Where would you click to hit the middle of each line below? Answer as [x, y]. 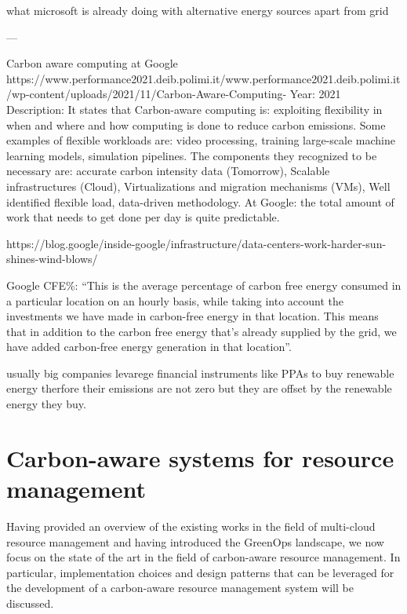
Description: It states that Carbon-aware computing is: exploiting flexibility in [194, 109]
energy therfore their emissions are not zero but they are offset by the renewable [199, 388]
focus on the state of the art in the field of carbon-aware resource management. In [203, 557]
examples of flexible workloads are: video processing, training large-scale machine [201, 140]
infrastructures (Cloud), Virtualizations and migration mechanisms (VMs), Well [198, 186]
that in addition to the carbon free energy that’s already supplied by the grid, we [202, 331]
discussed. [30, 603]
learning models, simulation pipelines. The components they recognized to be [192, 155]
